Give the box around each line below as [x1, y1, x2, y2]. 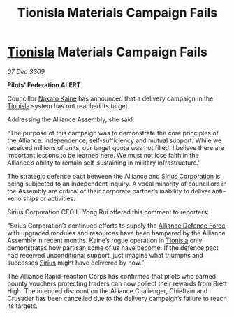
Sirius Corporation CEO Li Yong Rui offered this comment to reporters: [7, 207, 210, 216]
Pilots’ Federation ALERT [7, 80, 81, 89]
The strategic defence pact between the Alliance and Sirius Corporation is [7, 172, 221, 180]
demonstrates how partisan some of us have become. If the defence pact [7, 243, 219, 252]
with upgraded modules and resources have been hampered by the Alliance [7, 228, 226, 237]
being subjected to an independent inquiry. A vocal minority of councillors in [7, 179, 227, 188]
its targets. [7, 302, 38, 310]
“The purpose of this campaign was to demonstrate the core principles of [7, 128, 219, 137]
